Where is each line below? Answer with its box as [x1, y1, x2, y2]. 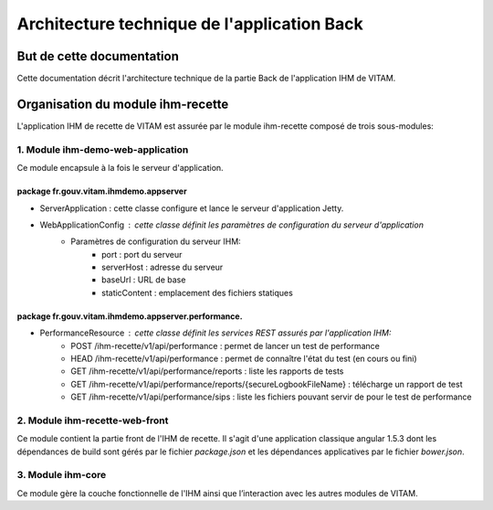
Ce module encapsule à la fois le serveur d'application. [16, 163, 224, 174]
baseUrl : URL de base [101, 274, 186, 285]
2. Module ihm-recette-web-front [16, 414, 169, 427]
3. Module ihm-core [16, 469, 107, 482]
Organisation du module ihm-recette [16, 96, 229, 112]
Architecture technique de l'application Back [16, 14, 364, 34]
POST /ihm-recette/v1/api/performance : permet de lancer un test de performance [70, 340, 381, 351]
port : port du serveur [101, 249, 183, 260]
